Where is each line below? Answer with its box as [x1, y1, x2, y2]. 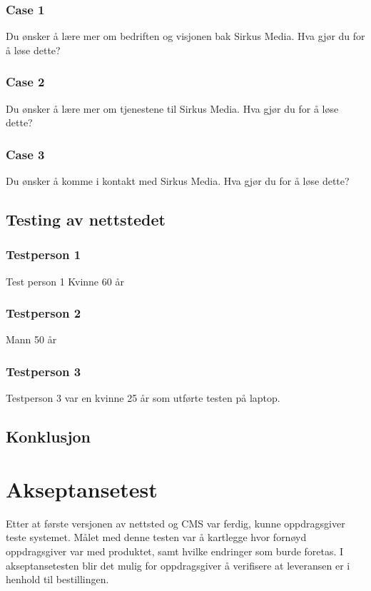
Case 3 [6, 145, 45, 163]
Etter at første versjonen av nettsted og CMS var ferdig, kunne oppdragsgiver [6, 515, 345, 530]
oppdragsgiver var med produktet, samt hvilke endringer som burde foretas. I [6, 543, 344, 558]
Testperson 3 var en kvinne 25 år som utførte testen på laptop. [6, 390, 280, 405]
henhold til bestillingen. [6, 572, 109, 587]
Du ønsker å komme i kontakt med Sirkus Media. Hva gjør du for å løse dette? [6, 173, 350, 188]
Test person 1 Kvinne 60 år [6, 273, 124, 288]
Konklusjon [6, 425, 91, 448]
